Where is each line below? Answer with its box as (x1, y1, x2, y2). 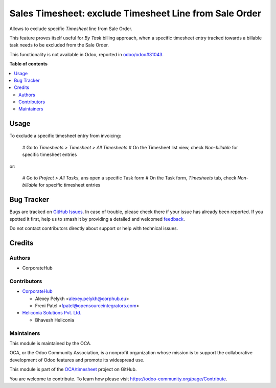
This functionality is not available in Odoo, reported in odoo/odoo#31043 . (9, 51, 164, 57)
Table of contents (9, 61, 48, 67)
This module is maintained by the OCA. (9, 340, 91, 346)
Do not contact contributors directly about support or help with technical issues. (9, 225, 178, 231)
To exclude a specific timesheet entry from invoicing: (9, 133, 121, 139)
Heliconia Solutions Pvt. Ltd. (22, 310, 82, 316)
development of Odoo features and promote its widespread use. (9, 357, 145, 363)
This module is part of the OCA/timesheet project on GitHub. (9, 366, 137, 373)
